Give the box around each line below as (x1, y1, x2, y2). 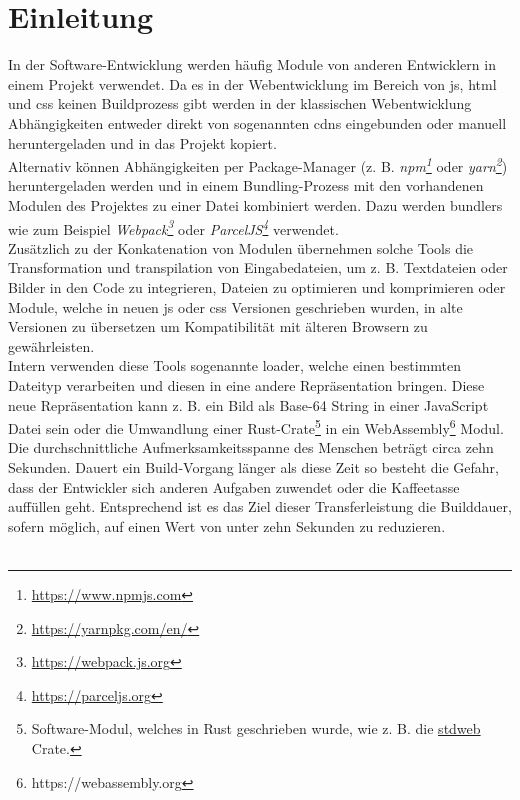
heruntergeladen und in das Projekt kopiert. (8, 132, 277, 153)
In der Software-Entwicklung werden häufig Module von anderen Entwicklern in (8, 54, 496, 75)
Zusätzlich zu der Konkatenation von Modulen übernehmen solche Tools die (8, 237, 474, 258)
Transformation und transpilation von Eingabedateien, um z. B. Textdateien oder (8, 257, 508, 278)
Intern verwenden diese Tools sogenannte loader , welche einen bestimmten (8, 355, 462, 376)
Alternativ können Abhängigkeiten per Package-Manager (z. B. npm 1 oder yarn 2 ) (8, 153, 508, 176)
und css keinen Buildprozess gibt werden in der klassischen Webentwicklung (8, 93, 472, 114)
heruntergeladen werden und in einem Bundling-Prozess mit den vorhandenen (8, 175, 484, 196)
